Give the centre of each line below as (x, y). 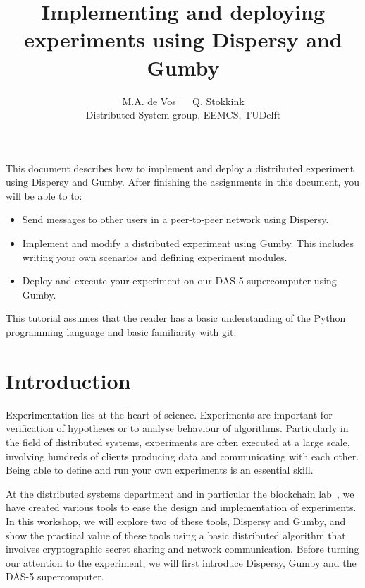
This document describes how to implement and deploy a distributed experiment (180, 168)
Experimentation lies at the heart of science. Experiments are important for (169, 414)
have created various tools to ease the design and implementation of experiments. (181, 507)
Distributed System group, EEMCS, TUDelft (183, 115)
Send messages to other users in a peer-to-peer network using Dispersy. (175, 219)
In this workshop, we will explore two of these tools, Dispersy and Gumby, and (176, 521)
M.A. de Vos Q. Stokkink (183, 101)
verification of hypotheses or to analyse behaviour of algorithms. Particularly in (177, 428)
